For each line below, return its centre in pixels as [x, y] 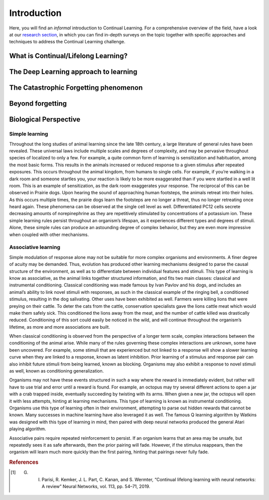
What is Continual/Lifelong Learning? [68, 56]
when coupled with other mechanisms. [49, 235]
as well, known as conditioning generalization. [57, 371]
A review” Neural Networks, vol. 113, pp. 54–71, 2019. [96, 487]
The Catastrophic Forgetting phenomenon [76, 88]
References [24, 462]
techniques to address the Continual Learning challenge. [67, 42]
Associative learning [35, 248]
